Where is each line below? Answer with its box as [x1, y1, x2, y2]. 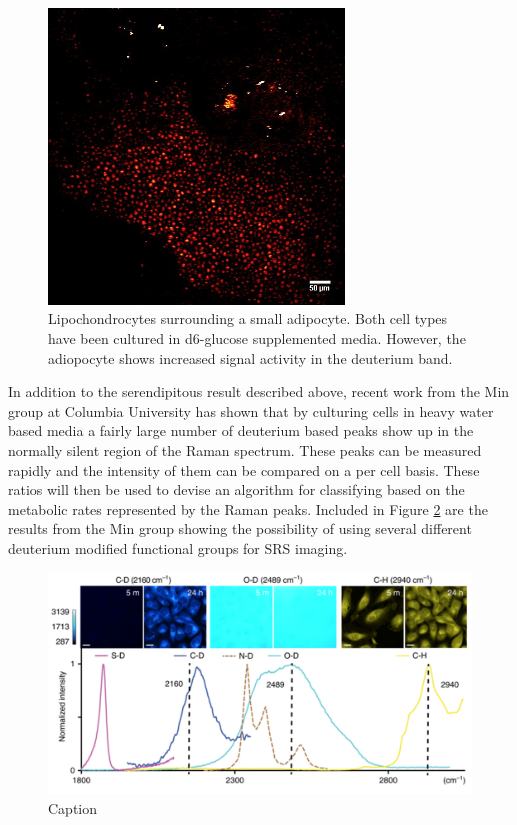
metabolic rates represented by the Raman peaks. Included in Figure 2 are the [8, 498, 488, 519]
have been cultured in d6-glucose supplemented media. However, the [48, 327, 466, 348]
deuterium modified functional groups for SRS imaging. [8, 537, 348, 558]
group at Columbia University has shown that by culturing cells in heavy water [8, 400, 494, 421]
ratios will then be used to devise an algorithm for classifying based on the [8, 479, 465, 500]
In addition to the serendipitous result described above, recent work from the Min [8, 381, 510, 402]
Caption [48, 798, 98, 819]
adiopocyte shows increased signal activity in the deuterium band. [48, 347, 453, 368]
